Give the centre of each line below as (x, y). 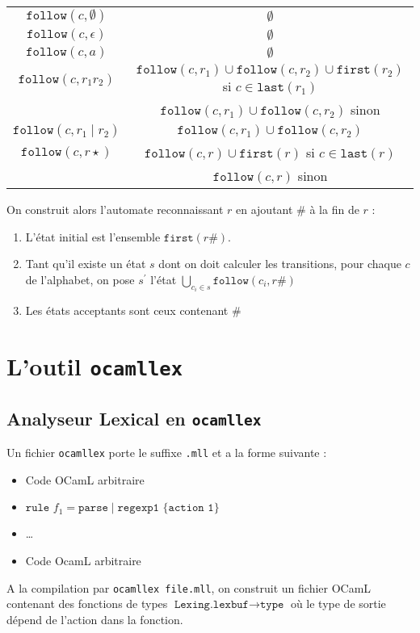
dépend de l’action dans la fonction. (95, 619)
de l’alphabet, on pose (80, 279)
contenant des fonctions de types (87, 604)
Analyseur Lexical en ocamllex (134, 418)
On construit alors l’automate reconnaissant (115, 209)
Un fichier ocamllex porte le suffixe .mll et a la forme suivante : (167, 453)
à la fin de (334, 209)
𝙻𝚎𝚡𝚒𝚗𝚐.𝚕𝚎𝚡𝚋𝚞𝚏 (211, 605)
